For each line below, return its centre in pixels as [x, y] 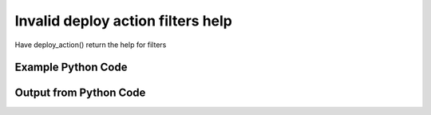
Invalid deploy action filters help [124, 21]
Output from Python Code [80, 93]
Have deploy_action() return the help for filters [91, 45]
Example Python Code [71, 67]
